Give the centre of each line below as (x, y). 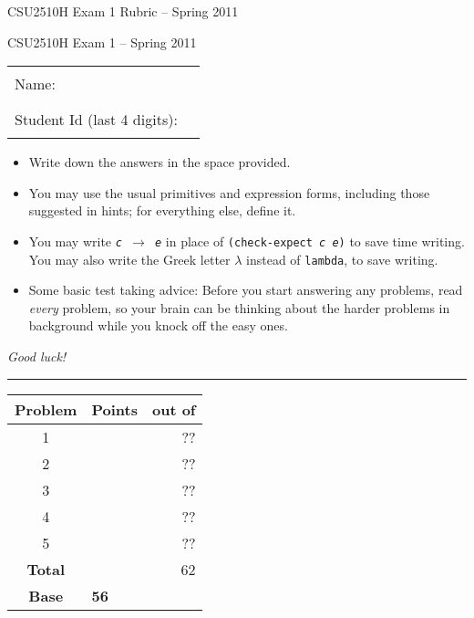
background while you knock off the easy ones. (158, 325)
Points (114, 409)
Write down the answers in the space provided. (160, 162)
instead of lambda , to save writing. (342, 259)
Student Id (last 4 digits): (96, 120)
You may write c (75, 241)
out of (174, 409)
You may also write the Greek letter (129, 259)
